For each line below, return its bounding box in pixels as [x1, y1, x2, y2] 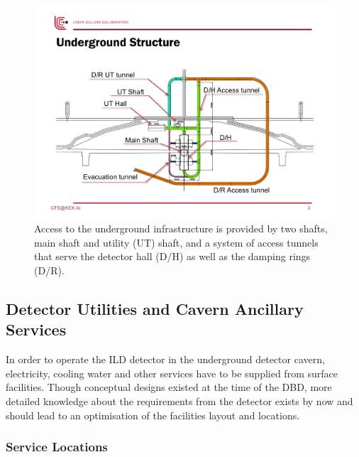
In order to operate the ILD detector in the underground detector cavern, [6, 352, 325, 367]
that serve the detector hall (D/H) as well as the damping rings [34, 249, 311, 264]
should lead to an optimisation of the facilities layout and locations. [6, 407, 300, 422]
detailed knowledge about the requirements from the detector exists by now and [6, 394, 353, 408]
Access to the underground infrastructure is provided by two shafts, [34, 221, 328, 236]
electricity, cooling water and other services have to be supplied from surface [6, 365, 338, 380]
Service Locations [6, 438, 108, 456]
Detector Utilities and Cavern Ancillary [6, 298, 304, 320]
